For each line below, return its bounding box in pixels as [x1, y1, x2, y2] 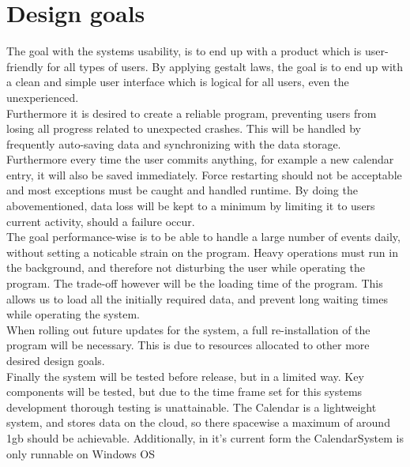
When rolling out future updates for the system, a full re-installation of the [6, 321, 371, 337]
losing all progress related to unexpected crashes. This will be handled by [6, 120, 362, 137]
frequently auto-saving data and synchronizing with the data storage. [6, 135, 341, 152]
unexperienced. [6, 89, 79, 105]
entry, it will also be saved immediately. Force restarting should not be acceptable [6, 166, 402, 183]
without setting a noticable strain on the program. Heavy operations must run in [6, 243, 398, 260]
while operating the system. [6, 306, 140, 322]
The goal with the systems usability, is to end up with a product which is [6, 43, 362, 59]
